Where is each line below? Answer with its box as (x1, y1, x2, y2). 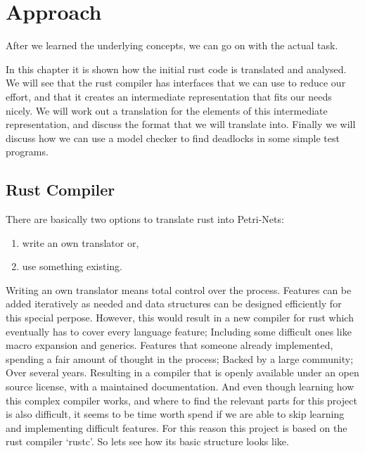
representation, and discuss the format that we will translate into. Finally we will (6, 117, 356, 132)
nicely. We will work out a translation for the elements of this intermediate (6, 103, 328, 117)
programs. (6, 144, 49, 159)
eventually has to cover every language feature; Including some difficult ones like (6, 324, 352, 338)
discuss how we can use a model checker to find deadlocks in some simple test (6, 130, 340, 145)
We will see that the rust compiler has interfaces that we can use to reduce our (6, 75, 346, 90)
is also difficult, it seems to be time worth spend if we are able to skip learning (6, 407, 345, 421)
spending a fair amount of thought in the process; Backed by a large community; (6, 351, 354, 366)
